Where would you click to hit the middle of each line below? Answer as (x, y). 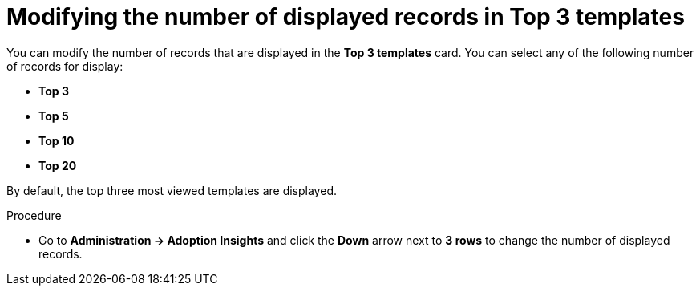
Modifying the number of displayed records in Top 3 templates (346, 17)
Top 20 (58, 165)
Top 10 (57, 140)
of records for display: (65, 66)
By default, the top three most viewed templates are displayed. (172, 190)
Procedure (34, 215)
